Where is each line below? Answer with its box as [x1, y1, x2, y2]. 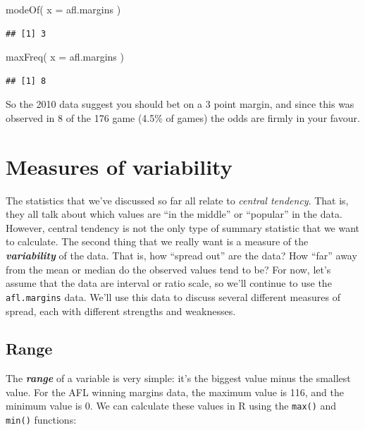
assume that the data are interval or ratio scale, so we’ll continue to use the [6, 276, 332, 290]
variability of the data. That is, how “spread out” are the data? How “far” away [6, 248, 357, 263]
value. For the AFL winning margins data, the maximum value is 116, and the [6, 384, 344, 399]
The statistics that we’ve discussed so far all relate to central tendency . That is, [6, 192, 349, 207]
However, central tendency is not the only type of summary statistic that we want [6, 220, 360, 235]
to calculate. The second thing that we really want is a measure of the [6, 234, 309, 249]
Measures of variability [6, 152, 233, 180]
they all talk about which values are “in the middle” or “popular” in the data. [6, 207, 342, 221]
